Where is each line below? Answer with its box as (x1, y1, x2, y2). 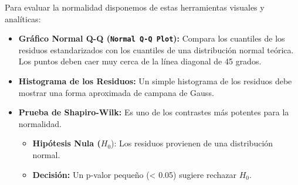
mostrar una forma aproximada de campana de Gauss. (18, 86, 214, 98)
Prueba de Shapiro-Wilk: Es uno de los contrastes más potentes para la (18, 106, 289, 118)
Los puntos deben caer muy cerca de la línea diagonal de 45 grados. (18, 55, 262, 67)
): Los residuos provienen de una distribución (111, 137, 273, 149)
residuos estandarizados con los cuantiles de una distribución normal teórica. (18, 43, 294, 56)
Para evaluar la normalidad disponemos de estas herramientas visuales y (5, 1, 265, 13)
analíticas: (5, 12, 41, 25)
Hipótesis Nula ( (32, 137, 101, 149)
